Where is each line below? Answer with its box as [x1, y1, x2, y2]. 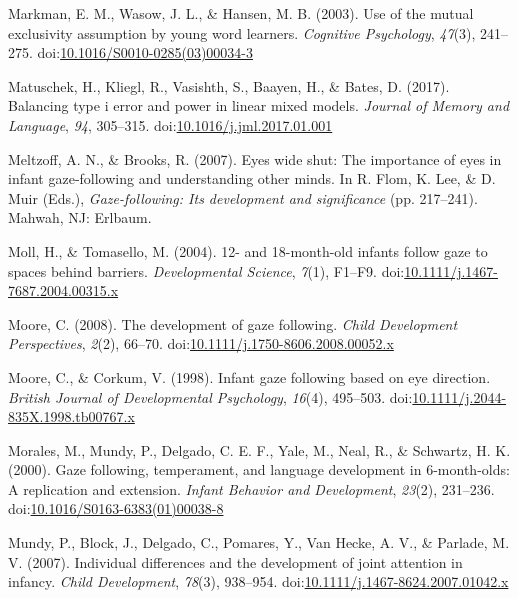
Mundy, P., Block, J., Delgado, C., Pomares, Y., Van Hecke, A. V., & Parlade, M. [8, 532, 510, 553]
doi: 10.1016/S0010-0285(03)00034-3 [37, 42, 254, 63]
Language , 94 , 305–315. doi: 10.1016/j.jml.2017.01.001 [8, 114, 333, 135]
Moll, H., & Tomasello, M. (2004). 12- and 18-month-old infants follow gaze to [8, 240, 488, 261]
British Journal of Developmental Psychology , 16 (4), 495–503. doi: [8, 386, 413, 407]
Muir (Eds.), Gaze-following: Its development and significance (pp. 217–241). [8, 187, 478, 208]
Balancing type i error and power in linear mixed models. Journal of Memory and [8, 95, 510, 116]
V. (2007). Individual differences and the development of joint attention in [8, 551, 463, 572]
